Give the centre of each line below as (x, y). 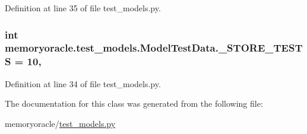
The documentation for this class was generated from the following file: (134, 103)
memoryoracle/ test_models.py (60, 123)
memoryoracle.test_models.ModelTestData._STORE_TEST (154, 48)
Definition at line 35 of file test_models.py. (83, 8)
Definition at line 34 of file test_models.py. (83, 83)
